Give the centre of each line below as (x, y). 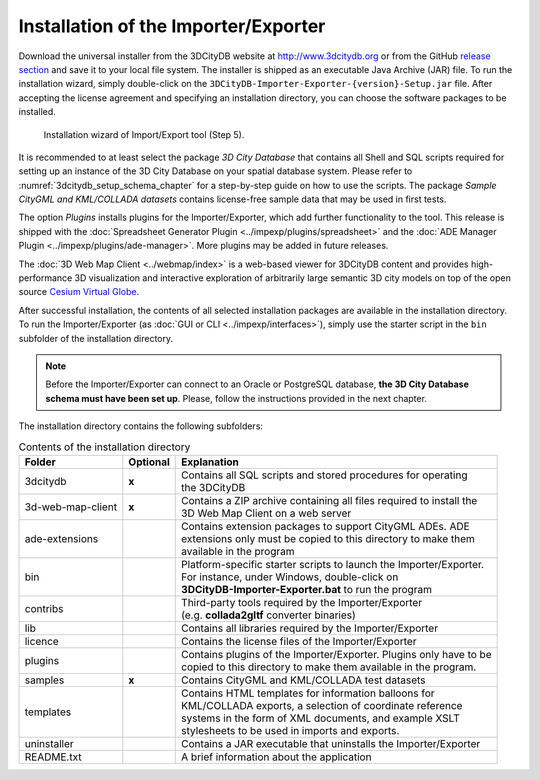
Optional (149, 462)
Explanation (210, 462)
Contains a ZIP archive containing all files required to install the (329, 500)
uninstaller (49, 743)
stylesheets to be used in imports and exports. (290, 730)
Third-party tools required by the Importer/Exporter (302, 602)
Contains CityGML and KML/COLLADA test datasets (303, 680)
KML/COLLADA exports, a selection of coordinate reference (322, 705)
